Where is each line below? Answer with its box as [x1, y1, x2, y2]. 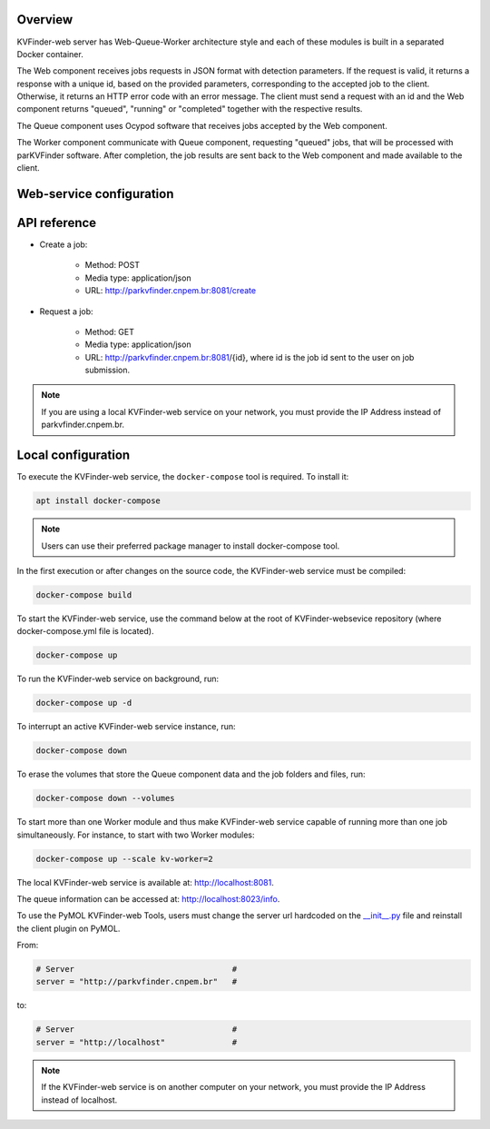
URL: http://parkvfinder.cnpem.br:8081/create [84, 285, 257, 296]
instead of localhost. [41, 1094, 118, 1105]
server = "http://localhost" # [35, 1036, 238, 1047]
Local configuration [16, 448, 131, 463]
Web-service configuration [16, 186, 174, 202]
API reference [16, 214, 97, 231]
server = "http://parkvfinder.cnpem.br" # [35, 976, 238, 987]
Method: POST [84, 260, 141, 271]
